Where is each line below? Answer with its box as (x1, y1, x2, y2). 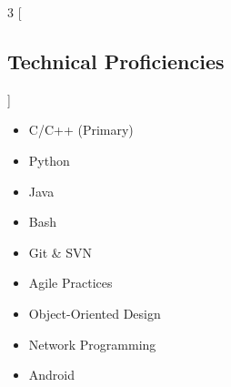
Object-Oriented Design (28, 303, 161, 322)
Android (28, 365, 75, 384)
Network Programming (28, 334, 156, 353)
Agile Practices (28, 273, 113, 292)
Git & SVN (28, 242, 93, 261)
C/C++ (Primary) (28, 120, 134, 139)
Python (28, 150, 70, 169)
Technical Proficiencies (7, 46, 225, 75)
